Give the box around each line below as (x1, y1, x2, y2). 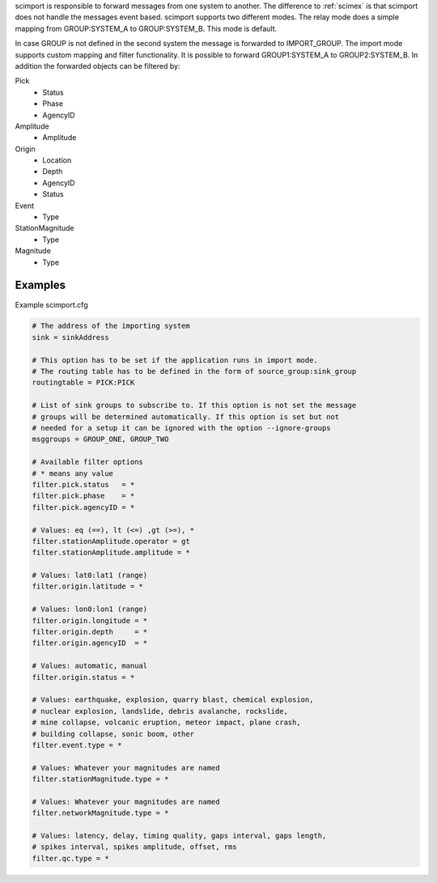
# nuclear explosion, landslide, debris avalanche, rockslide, (32, 707, 289, 715)
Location (42, 155, 72, 165)
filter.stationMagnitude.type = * (32, 775, 169, 784)
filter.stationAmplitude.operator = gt (32, 537, 190, 546)
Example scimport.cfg (15, 299, 88, 309)
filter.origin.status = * (32, 673, 135, 681)
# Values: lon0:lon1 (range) (32, 605, 148, 614)
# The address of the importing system (32, 321, 190, 331)
